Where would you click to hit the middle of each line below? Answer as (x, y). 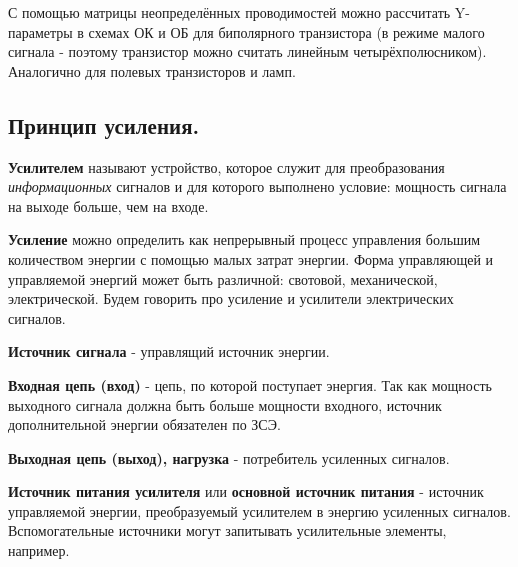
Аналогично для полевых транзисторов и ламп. (152, 70)
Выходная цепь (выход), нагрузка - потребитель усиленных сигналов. (229, 457)
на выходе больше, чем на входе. (108, 205)
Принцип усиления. (104, 124)
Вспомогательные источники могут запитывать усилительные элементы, (227, 530)
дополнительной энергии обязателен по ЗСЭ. (144, 424)
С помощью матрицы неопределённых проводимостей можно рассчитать (229, 12)
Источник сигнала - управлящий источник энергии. (169, 351)
